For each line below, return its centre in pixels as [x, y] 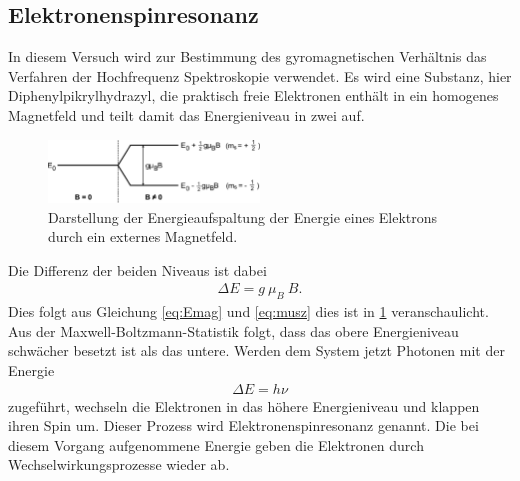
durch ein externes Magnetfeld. [143, 236]
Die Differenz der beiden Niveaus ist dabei [137, 269]
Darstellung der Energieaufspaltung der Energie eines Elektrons [243, 216]
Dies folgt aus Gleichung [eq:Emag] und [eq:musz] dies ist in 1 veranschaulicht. [248, 311]
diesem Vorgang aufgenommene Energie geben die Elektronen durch [216, 444]
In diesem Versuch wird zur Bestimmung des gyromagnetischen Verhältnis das [247, 56]
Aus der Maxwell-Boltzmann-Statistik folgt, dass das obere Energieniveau [233, 330]
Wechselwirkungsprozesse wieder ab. [119, 464]
